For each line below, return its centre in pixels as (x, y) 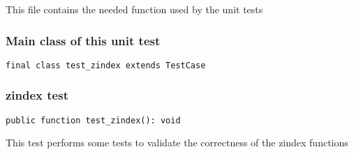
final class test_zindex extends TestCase (106, 65)
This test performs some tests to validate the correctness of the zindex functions (177, 143)
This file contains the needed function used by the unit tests (134, 9)
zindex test (37, 95)
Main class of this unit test (83, 40)
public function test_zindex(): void (93, 120)
